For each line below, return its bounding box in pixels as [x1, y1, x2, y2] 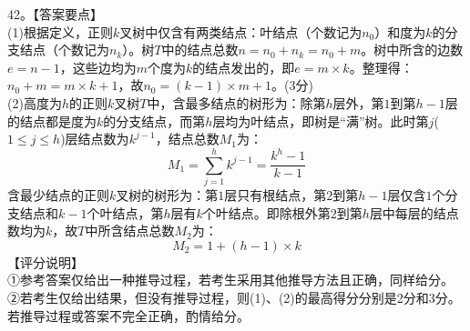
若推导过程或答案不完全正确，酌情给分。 [7, 306, 250, 325]
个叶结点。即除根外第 [202, 203, 331, 222]
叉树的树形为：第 [116, 186, 219, 205]
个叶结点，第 [87, 203, 164, 222]
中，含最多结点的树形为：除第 [147, 93, 326, 112]
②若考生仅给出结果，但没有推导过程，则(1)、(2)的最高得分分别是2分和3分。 [7, 288, 461, 307]
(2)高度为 [7, 93, 62, 112]
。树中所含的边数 [361, 40, 464, 59]
